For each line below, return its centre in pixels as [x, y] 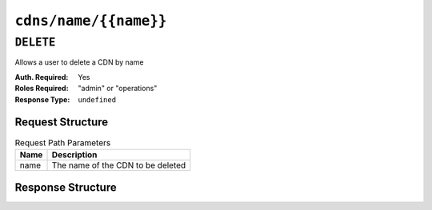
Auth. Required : [42, 77]
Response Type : [42, 99]
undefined [97, 99]
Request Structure [62, 123]
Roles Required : [42, 89]
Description [74, 154]
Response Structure [66, 188]
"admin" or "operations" [118, 89]
